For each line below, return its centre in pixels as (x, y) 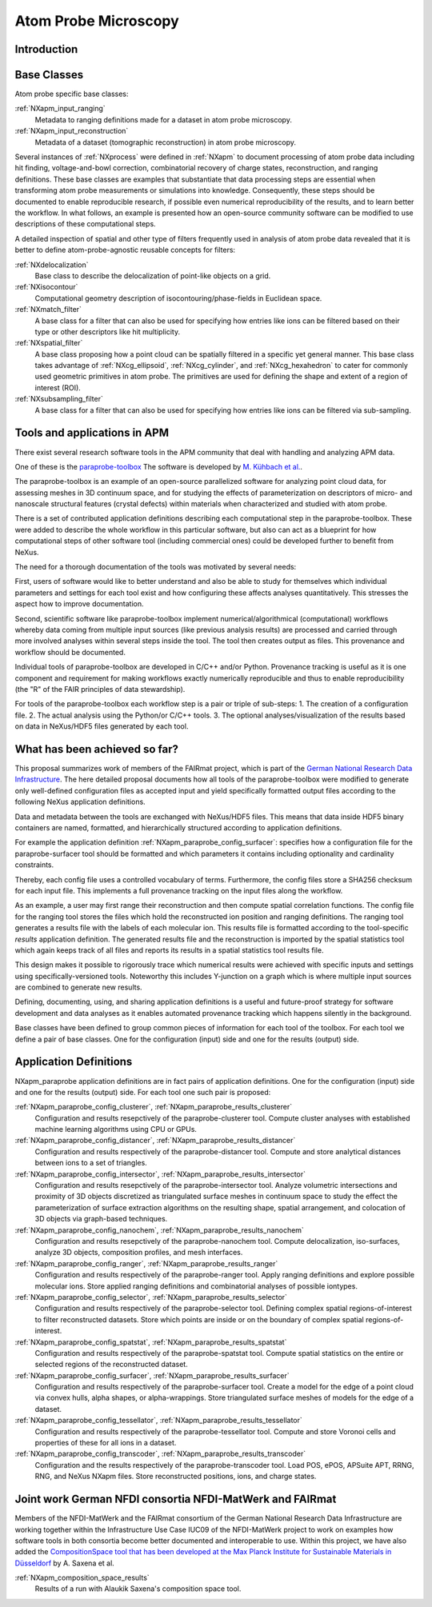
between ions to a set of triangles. (91, 1163)
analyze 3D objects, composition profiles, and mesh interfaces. (139, 1253)
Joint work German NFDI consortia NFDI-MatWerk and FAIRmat (176, 1499)
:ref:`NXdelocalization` (52, 265)
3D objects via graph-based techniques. (101, 1219)
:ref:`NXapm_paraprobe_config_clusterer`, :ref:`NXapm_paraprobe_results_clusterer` (153, 1107)
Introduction (46, 49)
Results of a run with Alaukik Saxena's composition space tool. (138, 1589)
